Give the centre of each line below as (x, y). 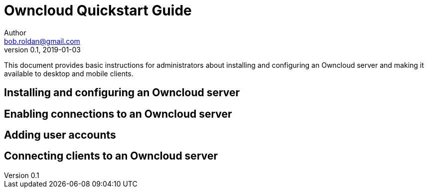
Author (15, 32)
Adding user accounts (60, 135)
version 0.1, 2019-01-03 (43, 49)
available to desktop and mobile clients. (69, 73)
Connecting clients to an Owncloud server (111, 156)
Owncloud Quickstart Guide (98, 10)
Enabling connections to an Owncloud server (118, 114)
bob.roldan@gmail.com (42, 41)
